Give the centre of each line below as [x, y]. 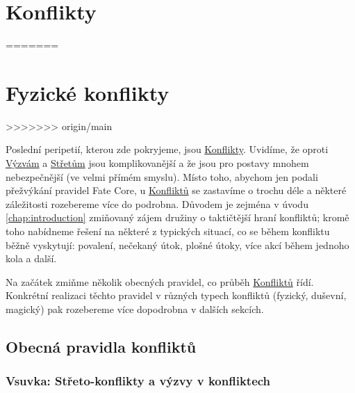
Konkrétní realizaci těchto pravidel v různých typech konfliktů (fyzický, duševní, [176, 295]
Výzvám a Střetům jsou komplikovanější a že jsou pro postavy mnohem [157, 163]
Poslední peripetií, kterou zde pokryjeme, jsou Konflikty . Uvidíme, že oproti [167, 149]
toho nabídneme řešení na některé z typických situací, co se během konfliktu [168, 231]
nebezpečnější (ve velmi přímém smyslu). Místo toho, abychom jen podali [162, 176]
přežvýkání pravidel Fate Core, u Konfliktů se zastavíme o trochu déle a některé [176, 190]
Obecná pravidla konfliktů [101, 346]
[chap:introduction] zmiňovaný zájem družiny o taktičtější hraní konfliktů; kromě [177, 217]
